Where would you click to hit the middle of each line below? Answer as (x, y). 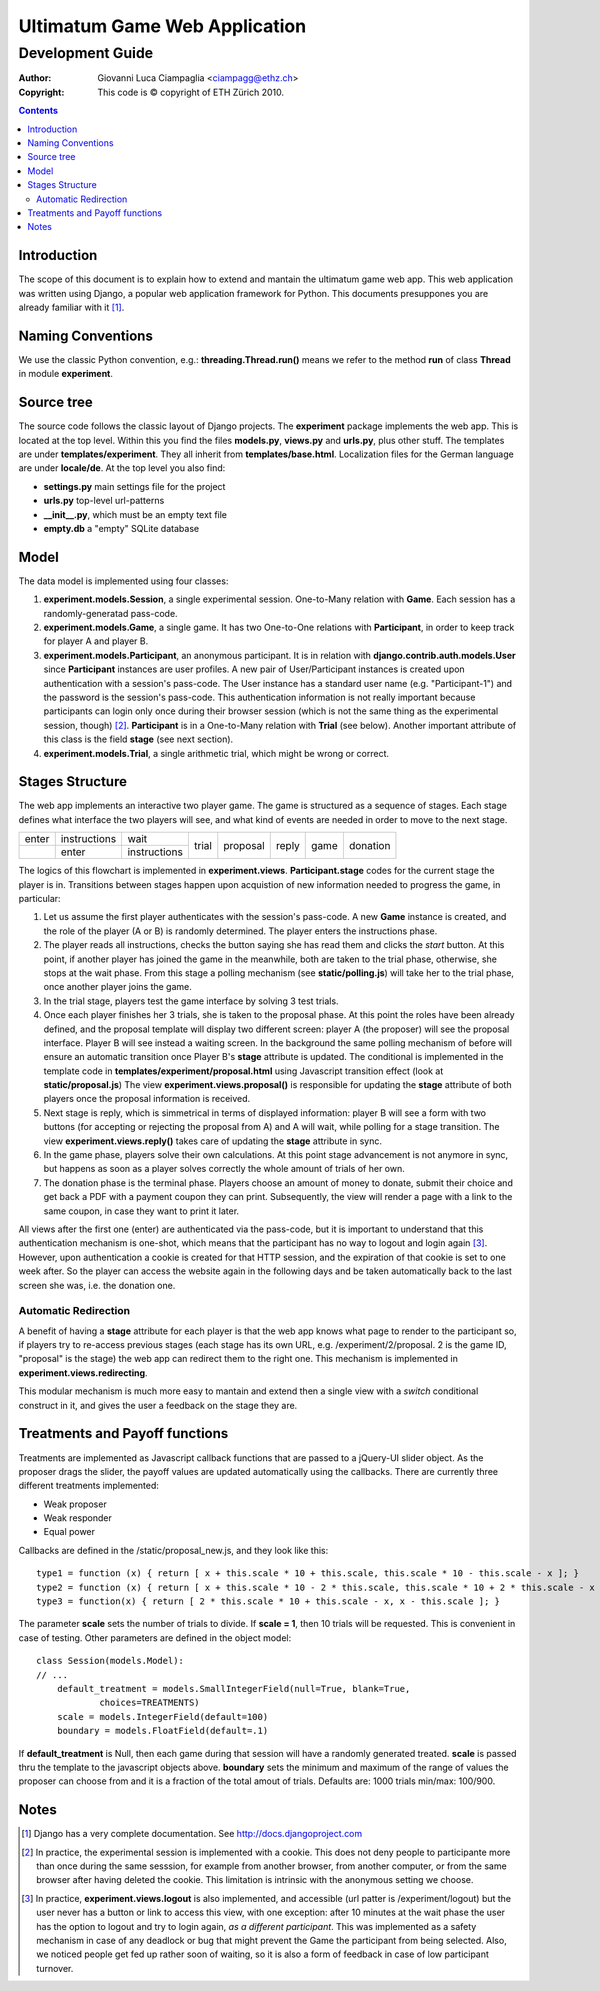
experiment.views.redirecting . (83, 1372)
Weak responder (77, 1518)
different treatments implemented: (89, 1486)
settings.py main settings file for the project (134, 486)
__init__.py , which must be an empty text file (135, 514)
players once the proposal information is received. (147, 1099)
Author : (35, 78)
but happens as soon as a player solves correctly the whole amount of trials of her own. (224, 1169)
